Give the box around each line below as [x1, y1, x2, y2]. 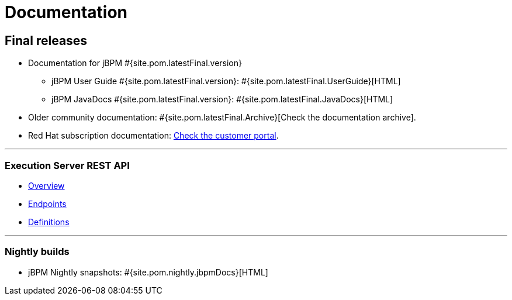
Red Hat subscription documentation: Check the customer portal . [28, 130, 279, 141]
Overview [28, 180, 65, 191]
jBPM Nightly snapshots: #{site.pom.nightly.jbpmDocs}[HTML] [28, 267, 268, 277]
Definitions [28, 216, 70, 227]
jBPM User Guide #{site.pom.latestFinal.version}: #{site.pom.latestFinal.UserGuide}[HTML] [51, 76, 401, 87]
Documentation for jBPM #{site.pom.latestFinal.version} [28, 58, 243, 68]
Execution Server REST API [5, 159, 130, 171]
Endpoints [28, 198, 67, 209]
